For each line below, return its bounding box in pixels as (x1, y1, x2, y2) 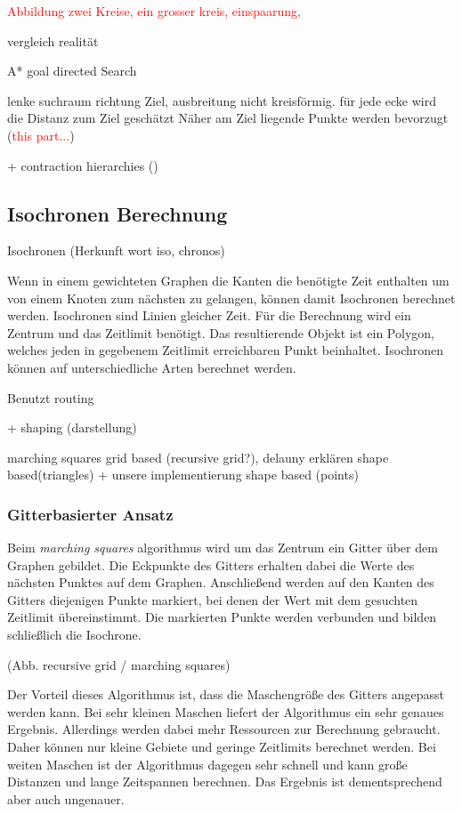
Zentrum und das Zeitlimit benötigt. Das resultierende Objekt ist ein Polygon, (7, 323, 434, 342)
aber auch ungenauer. (7, 789, 125, 808)
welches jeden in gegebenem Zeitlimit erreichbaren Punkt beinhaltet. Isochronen (7, 341, 444, 359)
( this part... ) (7, 125, 75, 144)
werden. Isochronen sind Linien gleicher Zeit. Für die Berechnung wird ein (7, 306, 411, 325)
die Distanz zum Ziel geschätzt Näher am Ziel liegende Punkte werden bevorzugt (7, 109, 449, 127)
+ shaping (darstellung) (7, 418, 137, 437)
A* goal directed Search (7, 61, 137, 80)
